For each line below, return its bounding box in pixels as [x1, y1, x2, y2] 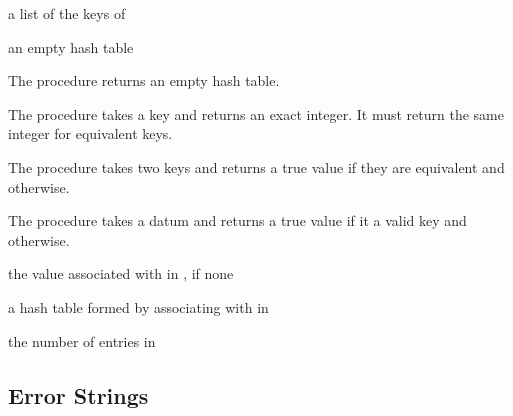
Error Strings [8, 379, 149, 410]
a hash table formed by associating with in [8, 296, 269, 317]
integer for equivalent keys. [8, 123, 173, 144]
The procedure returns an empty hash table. [8, 70, 280, 91]
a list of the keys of [8, 3, 126, 23]
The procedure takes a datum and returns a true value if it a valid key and [8, 210, 467, 231]
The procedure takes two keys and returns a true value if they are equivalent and [8, 156, 505, 177]
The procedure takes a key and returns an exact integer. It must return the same [8, 103, 504, 124]
